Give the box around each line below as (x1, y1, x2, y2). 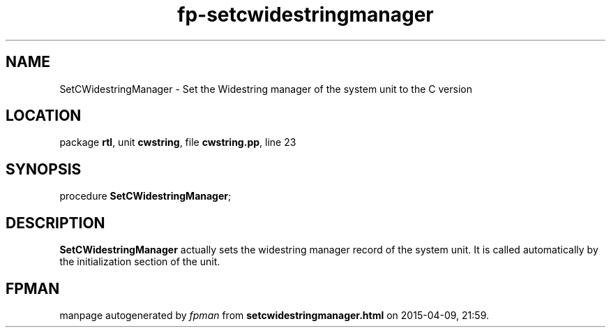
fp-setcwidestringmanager (177, 3, 434, 27)
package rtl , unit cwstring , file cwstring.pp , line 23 (59, 136, 296, 149)
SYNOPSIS (6, 160, 82, 178)
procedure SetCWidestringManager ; (59, 190, 232, 202)
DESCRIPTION (6, 214, 105, 232)
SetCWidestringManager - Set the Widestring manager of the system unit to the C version (59, 82, 472, 95)
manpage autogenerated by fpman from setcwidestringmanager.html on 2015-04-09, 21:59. (59, 309, 490, 321)
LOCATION (6, 107, 82, 125)
